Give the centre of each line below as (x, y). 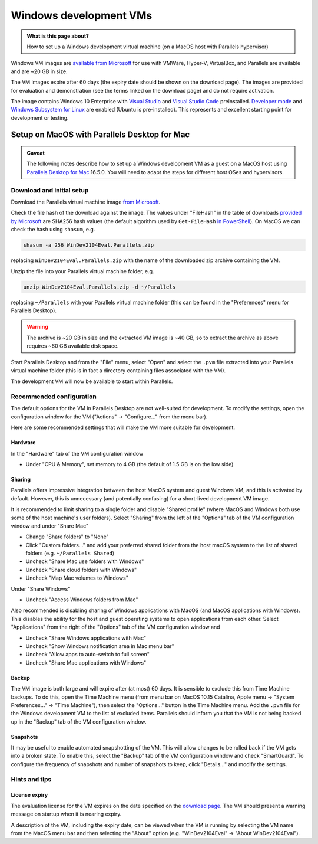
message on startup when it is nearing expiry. (66, 814)
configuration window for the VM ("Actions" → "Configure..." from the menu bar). (109, 417)
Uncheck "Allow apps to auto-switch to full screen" (88, 655)
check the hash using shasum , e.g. (53, 230)
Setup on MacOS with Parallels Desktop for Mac (100, 135)
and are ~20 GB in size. (39, 71)
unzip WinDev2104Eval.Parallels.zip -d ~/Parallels (100, 287)
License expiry (29, 795)
